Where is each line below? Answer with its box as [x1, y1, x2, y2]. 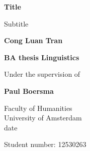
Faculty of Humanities [4, 102, 72, 113]
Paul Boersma [4, 85, 54, 96]
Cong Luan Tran [4, 35, 63, 46]
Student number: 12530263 [4, 139, 86, 149]
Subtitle [4, 18, 29, 29]
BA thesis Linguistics [4, 52, 79, 62]
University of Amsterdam [4, 112, 82, 123]
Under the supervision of [4, 69, 80, 79]
